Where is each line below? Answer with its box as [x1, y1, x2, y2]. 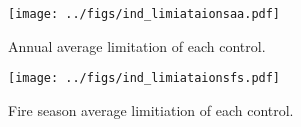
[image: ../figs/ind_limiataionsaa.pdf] [8, 7, 281, 21]
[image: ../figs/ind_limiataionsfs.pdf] [8, 71, 281, 86]
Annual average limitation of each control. [8, 35, 266, 56]
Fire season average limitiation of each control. [8, 99, 294, 120]
